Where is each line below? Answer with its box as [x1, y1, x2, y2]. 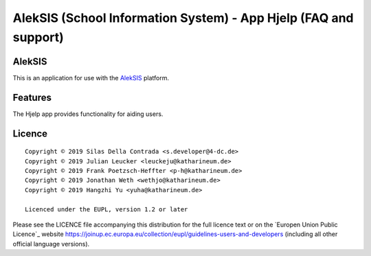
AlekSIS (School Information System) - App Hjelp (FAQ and [12, 10, 354, 25]
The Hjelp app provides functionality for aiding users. [12, 110, 164, 118]
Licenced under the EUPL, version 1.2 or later [25, 205, 188, 213]
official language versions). [12, 240, 90, 248]
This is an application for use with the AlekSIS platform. [12, 73, 170, 82]
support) [12, 30, 65, 45]
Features [12, 91, 52, 103]
